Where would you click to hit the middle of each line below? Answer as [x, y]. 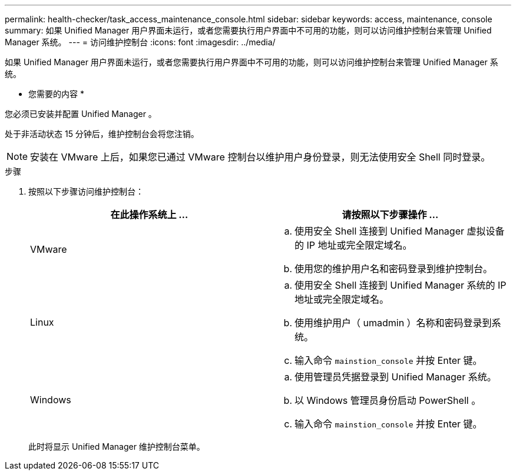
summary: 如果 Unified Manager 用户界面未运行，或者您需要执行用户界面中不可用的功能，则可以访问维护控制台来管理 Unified [248, 30]
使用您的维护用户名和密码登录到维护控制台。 [394, 269]
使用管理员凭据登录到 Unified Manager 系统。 [396, 377]
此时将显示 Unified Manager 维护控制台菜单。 [117, 446]
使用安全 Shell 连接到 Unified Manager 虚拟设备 [400, 231]
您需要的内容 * [56, 94]
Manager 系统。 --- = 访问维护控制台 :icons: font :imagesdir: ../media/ [140, 42]
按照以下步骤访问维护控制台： [86, 191]
